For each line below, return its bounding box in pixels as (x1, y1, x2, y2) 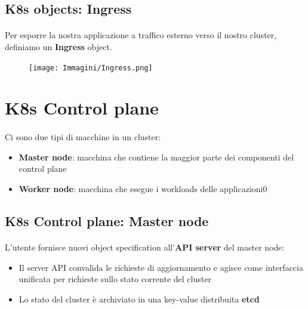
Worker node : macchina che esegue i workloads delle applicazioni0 (19, 182, 267, 194)
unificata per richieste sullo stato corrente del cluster (19, 273, 211, 285)
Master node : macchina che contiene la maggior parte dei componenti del (19, 150, 294, 163)
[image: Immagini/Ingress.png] (29, 63, 153, 72)
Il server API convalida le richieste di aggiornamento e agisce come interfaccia (19, 261, 303, 273)
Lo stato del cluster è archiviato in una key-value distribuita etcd (19, 292, 260, 305)
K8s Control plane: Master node (5, 211, 209, 230)
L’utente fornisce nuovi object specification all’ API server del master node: (5, 240, 285, 253)
